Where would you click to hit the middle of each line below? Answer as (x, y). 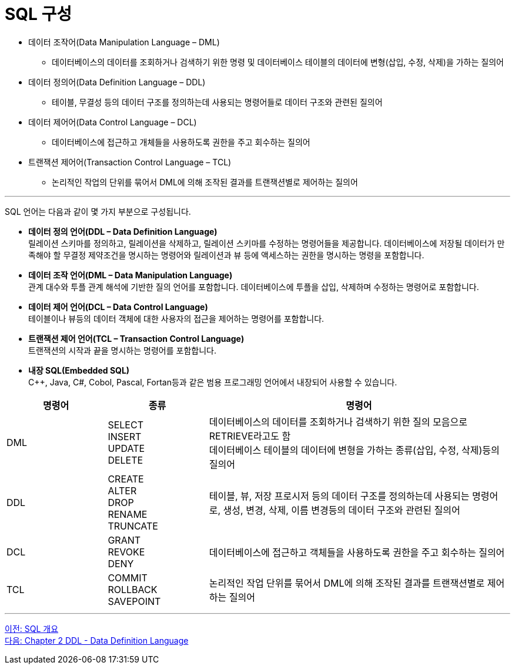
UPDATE (126, 448)
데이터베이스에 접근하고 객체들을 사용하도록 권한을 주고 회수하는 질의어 (357, 552)
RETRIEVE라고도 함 (250, 436)
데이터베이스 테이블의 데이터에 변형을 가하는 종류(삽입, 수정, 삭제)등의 (354, 450)
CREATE (126, 479)
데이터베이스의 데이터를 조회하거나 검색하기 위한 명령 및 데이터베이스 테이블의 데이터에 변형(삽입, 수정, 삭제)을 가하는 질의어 (278, 62)
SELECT (126, 425)
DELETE (126, 460)
